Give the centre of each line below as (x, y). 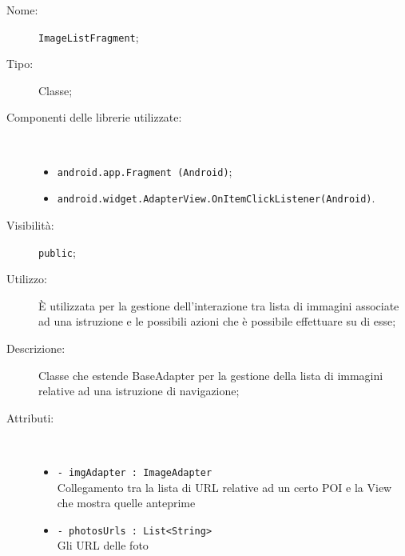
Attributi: (30, 417)
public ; (57, 252)
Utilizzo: (27, 279)
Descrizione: (36, 348)
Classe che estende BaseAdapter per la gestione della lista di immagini (211, 375)
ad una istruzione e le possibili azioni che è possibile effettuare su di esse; (217, 321)
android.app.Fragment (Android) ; (145, 171)
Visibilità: (30, 224)
